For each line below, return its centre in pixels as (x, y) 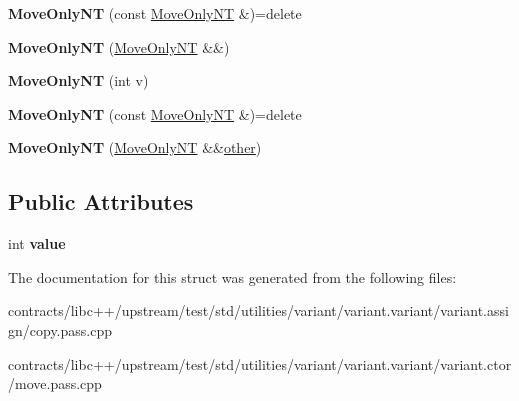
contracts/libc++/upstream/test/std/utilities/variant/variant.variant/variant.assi (258, 310)
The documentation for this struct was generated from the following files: (232, 276)
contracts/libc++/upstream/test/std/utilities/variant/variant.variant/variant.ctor (260, 363)
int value (37, 243)
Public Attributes (101, 201)
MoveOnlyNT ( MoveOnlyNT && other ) (135, 147)
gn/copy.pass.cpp (60, 329)
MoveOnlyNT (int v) (78, 80)
